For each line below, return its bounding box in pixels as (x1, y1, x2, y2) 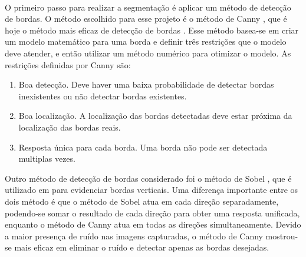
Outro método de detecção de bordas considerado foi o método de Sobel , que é (5, 172, 292, 184)
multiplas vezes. (18, 152, 75, 165)
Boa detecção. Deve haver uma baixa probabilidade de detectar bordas (18, 78, 274, 91)
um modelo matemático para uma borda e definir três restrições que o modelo (5, 35, 287, 48)
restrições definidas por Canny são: (5, 58, 131, 71)
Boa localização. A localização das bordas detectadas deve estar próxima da (18, 109, 292, 122)
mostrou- (265, 229, 298, 242)
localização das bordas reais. (18, 121, 121, 133)
